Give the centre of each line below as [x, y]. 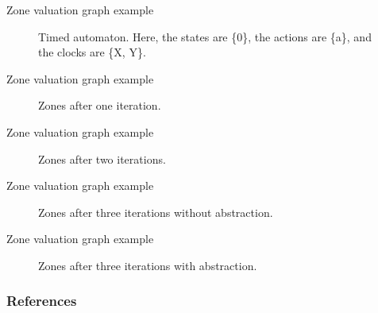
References [42, 301]
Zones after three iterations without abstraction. [156, 212]
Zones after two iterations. [102, 158]
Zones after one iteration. [100, 105]
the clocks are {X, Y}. [92, 52]
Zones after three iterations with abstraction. [148, 265]
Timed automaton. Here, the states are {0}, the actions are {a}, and [205, 36]
